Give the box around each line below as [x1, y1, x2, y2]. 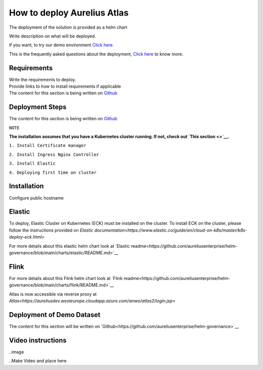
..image [9, 349, 24, 355]
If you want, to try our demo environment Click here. [9, 42, 114, 48]
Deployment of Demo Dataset [9, 311, 101, 319]
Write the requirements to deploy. [9, 76, 76, 82]
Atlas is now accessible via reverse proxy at [9, 291, 97, 297]
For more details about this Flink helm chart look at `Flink [9, 275, 123, 281]
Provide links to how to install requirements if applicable [9, 83, 121, 90]
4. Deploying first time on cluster [9, 169, 97, 175]
